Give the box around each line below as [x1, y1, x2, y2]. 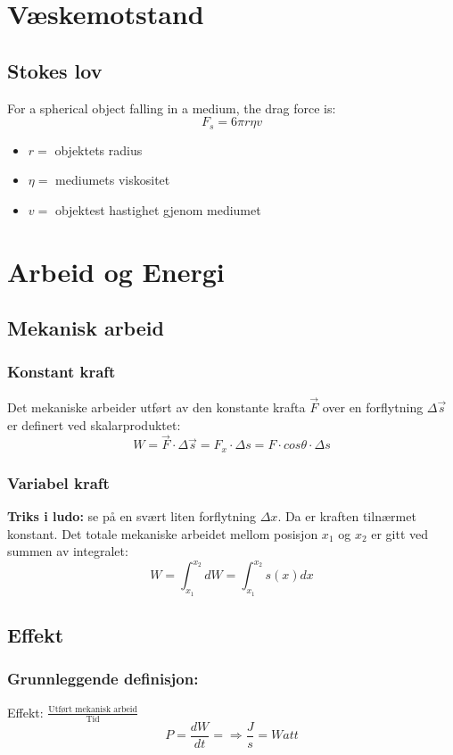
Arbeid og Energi [7, 253, 225, 289]
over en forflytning [322, 398, 424, 416]
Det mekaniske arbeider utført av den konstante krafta [7, 398, 306, 416]
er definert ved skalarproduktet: [7, 415, 181, 434]
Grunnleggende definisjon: [7, 668, 199, 690]
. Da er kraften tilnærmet [277, 507, 416, 526]
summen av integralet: [7, 542, 128, 560]
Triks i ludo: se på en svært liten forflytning [7, 507, 257, 526]
